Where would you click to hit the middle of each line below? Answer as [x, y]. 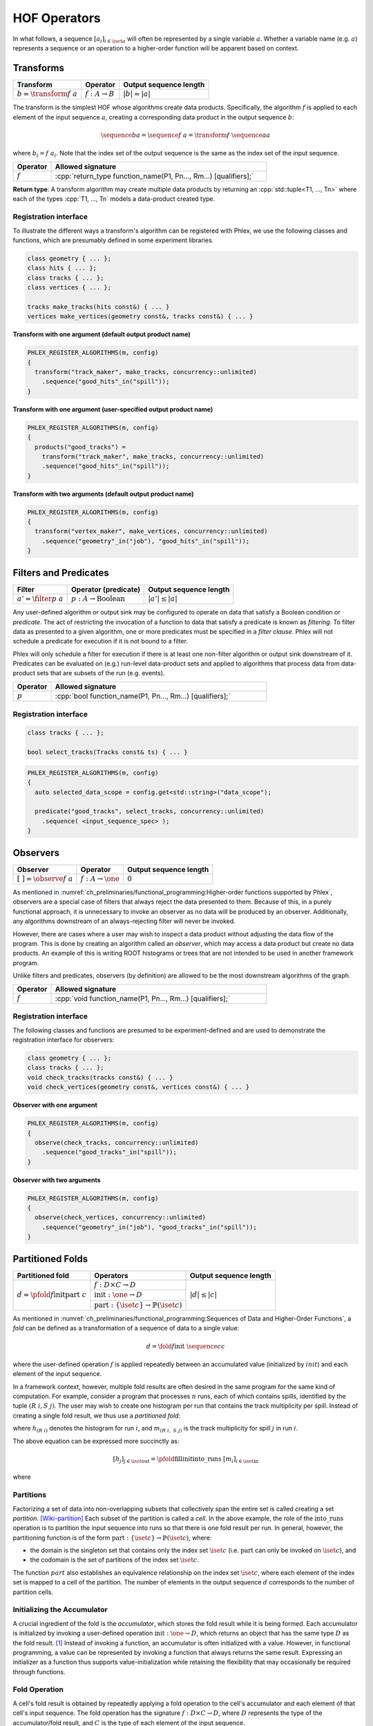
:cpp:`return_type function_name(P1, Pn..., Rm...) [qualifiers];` [154, 176]
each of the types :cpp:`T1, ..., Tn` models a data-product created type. [114, 199]
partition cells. [33, 1592]
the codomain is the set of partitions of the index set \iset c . [115, 1560]
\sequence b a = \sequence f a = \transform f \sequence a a [186, 135]
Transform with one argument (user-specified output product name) [113, 409]
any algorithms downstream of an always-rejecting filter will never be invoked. [124, 921]
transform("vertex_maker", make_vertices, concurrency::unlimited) [151, 531]
